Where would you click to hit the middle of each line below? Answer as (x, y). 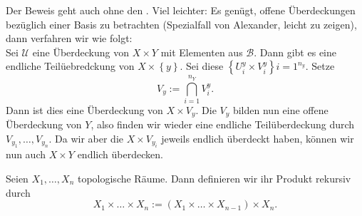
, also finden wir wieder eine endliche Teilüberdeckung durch (223, 124)
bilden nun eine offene (280, 109)
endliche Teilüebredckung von (70, 66)
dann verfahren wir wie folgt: (69, 38)
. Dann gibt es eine (295, 52)
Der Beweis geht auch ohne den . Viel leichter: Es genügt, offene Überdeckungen (181, 10)
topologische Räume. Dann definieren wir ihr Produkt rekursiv (214, 178)
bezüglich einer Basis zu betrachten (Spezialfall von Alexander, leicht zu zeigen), (181, 24)
